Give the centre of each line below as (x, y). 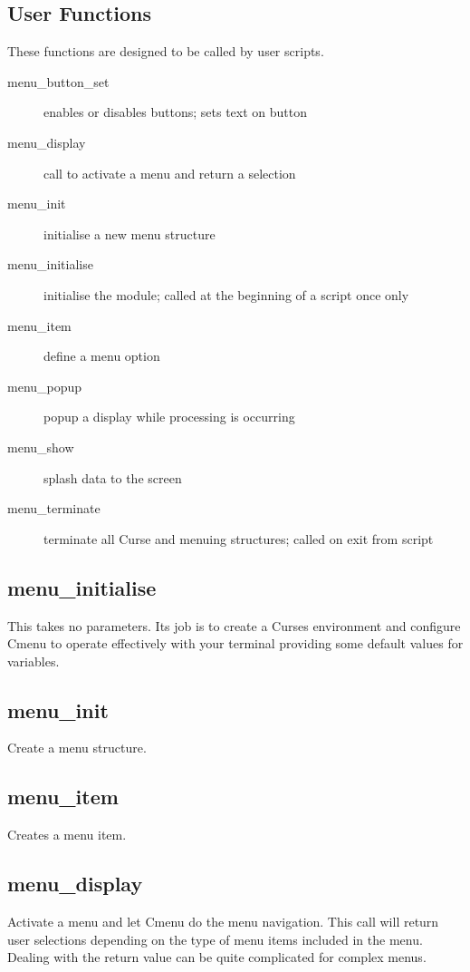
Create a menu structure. (77, 748)
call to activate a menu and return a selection (170, 173)
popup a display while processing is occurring (169, 417)
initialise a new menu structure (129, 233)
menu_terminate (54, 508)
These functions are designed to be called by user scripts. (166, 51)
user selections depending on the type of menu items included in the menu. (215, 939)
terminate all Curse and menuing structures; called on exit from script (239, 538)
